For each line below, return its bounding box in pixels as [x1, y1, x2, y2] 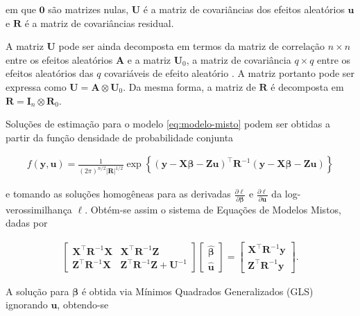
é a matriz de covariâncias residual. [24, 15, 174, 30]
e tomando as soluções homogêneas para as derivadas [6, 186, 231, 201]
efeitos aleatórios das [6, 66, 94, 80]
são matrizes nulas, [48, 2, 129, 16]
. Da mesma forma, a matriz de [123, 79, 256, 94]
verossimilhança [6, 202, 72, 216]
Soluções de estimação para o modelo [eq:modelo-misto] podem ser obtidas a [6, 116, 330, 131]
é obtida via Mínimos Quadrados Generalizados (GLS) [81, 283, 314, 298]
